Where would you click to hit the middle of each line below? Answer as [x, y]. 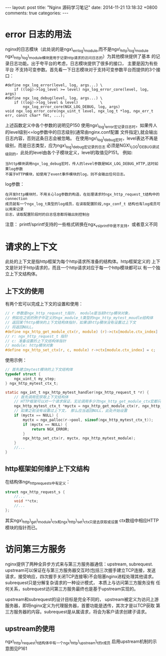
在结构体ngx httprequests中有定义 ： [38, 482]
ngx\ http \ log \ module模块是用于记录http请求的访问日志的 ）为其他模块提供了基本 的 [81, 57]
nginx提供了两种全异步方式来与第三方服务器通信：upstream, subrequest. [79, 564]
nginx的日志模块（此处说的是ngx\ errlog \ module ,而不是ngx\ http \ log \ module [77, 50]
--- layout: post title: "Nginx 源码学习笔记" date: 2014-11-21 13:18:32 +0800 [81, 7]
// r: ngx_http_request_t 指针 [37, 336]
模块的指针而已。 [22, 527]
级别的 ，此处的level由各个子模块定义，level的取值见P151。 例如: [69, 153]
